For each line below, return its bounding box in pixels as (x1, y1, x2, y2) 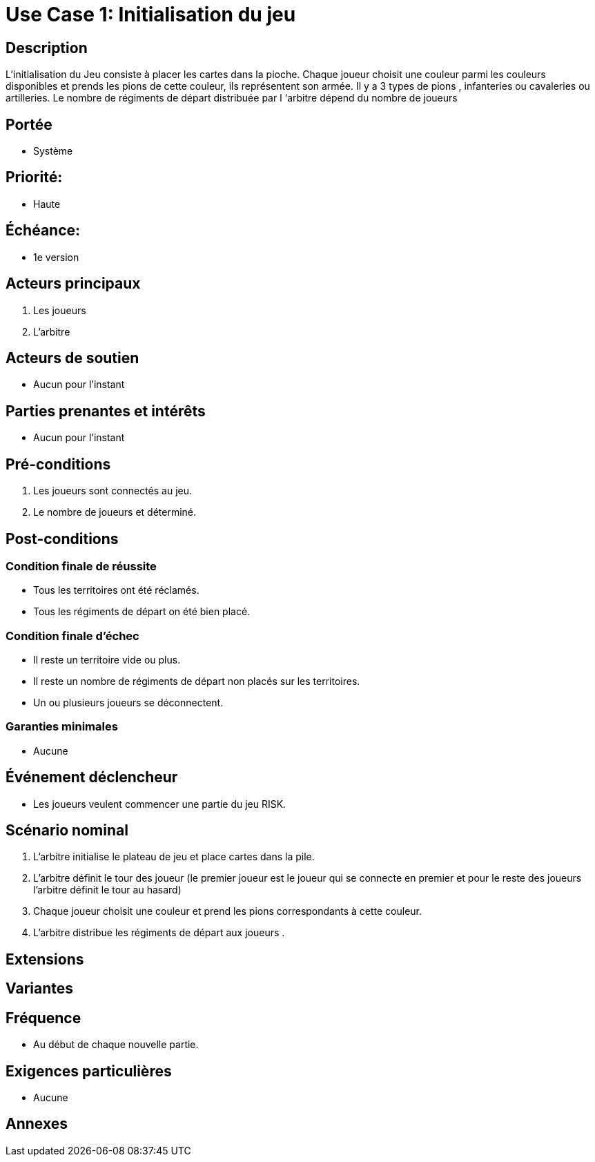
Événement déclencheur (6, 768, 178, 786)
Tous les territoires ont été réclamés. (33, 584, 199, 597)
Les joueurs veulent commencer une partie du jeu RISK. (33, 797, 286, 810)
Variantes (6, 980, 73, 998)
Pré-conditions (6, 455, 111, 473)
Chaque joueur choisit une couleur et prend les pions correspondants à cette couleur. (33, 905, 422, 918)
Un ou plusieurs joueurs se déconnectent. (33, 697, 224, 709)
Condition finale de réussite (6, 559, 157, 573)
